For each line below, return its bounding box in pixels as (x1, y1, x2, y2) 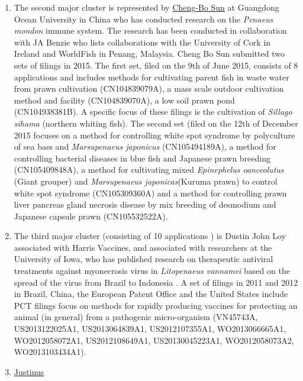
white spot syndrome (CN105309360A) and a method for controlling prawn (14, 186, 287, 199)
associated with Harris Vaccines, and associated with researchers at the (14, 241, 272, 253)
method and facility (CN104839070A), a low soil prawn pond (14, 93, 235, 106)
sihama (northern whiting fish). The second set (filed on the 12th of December (14, 117, 298, 129)
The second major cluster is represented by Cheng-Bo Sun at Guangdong (14, 1, 279, 13)
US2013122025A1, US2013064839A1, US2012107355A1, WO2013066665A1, (14, 322, 286, 335)
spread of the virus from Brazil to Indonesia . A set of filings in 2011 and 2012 (14, 276, 298, 288)
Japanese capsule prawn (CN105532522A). (14, 209, 168, 222)
